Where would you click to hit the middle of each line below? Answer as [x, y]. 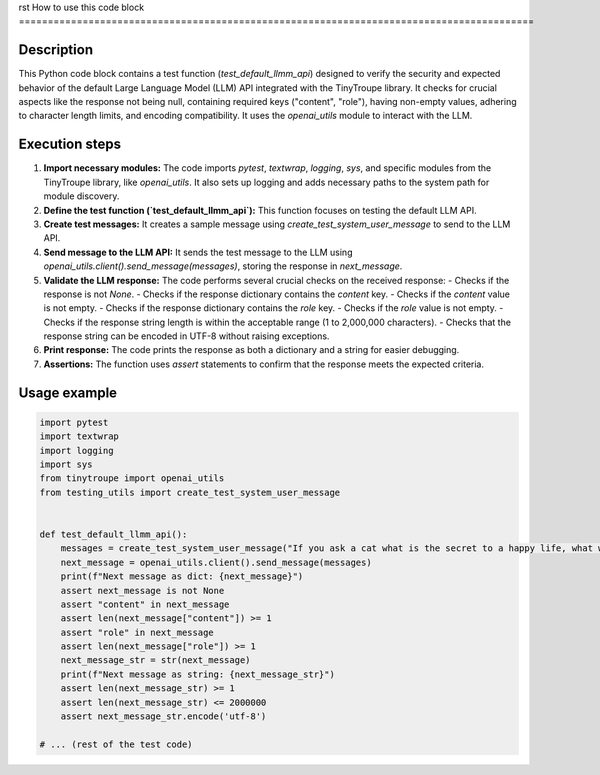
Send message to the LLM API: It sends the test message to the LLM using [198, 252]
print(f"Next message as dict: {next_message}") [182, 576]
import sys [66, 464]
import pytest [74, 422]
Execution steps [70, 144]
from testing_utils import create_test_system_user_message [190, 492]
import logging [76, 450]
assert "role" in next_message [137, 632]
